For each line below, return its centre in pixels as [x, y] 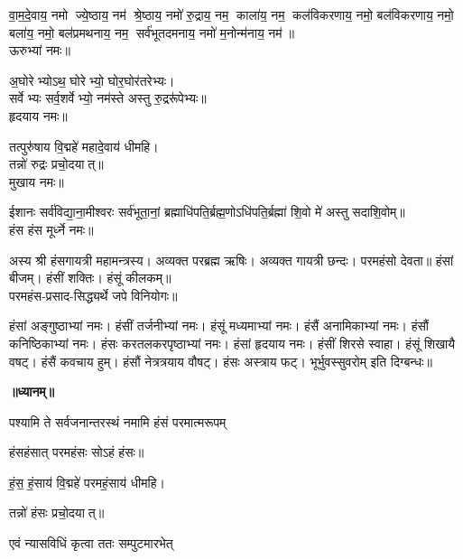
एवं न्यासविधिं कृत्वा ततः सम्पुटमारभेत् [91, 543]
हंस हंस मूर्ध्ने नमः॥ [51, 229]
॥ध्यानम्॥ [32, 391]
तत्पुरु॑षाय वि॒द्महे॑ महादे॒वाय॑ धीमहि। [84, 146]
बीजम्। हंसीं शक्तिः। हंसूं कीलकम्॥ [90, 278]
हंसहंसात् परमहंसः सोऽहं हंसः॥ [77, 452]
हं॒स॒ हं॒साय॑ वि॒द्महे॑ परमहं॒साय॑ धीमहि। [87, 482]
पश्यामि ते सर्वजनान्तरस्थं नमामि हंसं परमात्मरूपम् [118, 421]
